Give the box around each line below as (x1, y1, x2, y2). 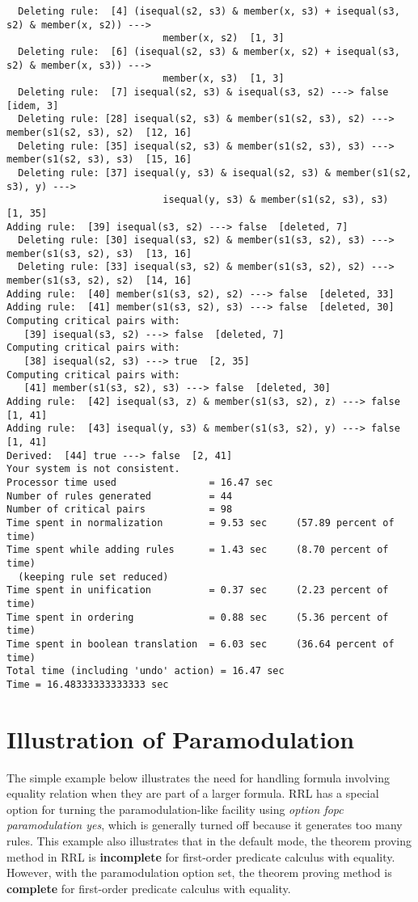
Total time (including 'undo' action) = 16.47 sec (6, 665, 285, 677)
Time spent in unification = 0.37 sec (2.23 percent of (6, 584, 389, 596)
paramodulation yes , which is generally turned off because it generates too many (6, 816, 403, 833)
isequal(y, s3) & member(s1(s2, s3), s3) (163, 194, 389, 206)
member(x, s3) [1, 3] (163, 73, 285, 85)
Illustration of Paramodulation (6, 722, 355, 755)
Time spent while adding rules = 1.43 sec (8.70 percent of (6, 544, 389, 556)
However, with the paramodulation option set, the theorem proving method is (6, 864, 392, 881)
